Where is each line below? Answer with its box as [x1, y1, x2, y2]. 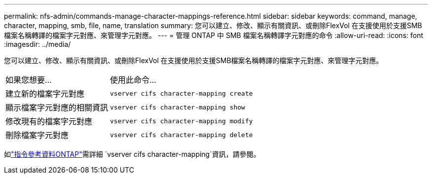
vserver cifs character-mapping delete [110, 131, 253, 139]
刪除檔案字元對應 [5, 130, 69, 140]
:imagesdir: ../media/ [4, 40, 71, 48]
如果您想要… [5, 75, 52, 85]
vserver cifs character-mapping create [110, 89, 253, 97]
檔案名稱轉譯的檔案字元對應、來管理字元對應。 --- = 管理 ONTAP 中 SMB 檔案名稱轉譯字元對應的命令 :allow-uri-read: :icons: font [4, 31, 424, 39]
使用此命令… [110, 75, 156, 85]
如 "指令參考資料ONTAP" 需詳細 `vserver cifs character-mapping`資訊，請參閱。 [4, 150, 260, 158]
